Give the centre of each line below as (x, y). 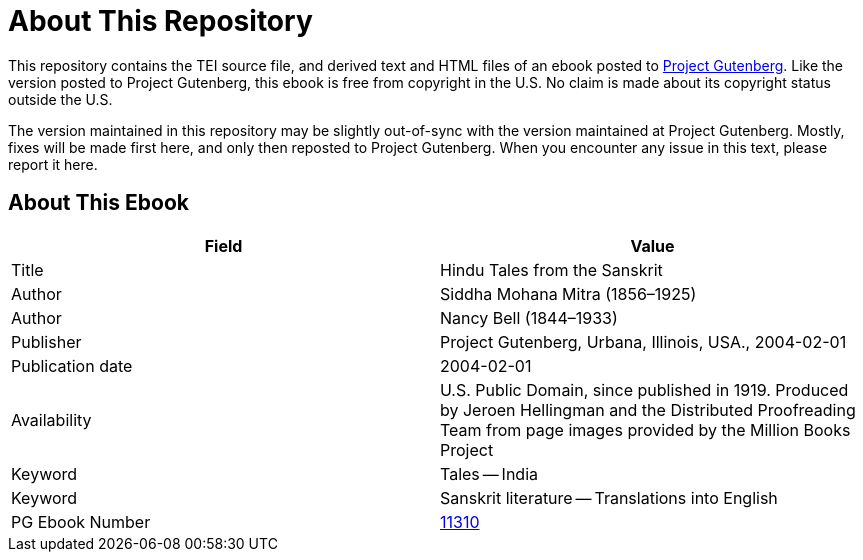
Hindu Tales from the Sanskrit (551, 269)
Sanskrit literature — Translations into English (609, 497)
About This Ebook (98, 203)
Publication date (72, 365)
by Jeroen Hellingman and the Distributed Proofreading (648, 409)
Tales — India (489, 473)
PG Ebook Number (81, 521)
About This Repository (160, 21)
